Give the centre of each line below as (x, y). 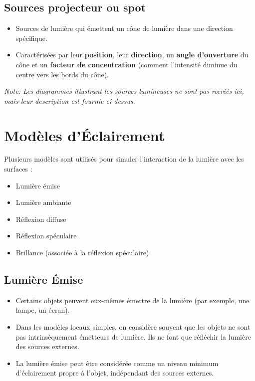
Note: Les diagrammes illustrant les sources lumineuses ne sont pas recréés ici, (124, 91)
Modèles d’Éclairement (85, 135)
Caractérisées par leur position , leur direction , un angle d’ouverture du (132, 55)
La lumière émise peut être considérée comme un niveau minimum (117, 363)
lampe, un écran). (43, 310)
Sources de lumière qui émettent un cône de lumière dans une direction (124, 28)
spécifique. (31, 38)
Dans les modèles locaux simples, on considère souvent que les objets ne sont (133, 327)
